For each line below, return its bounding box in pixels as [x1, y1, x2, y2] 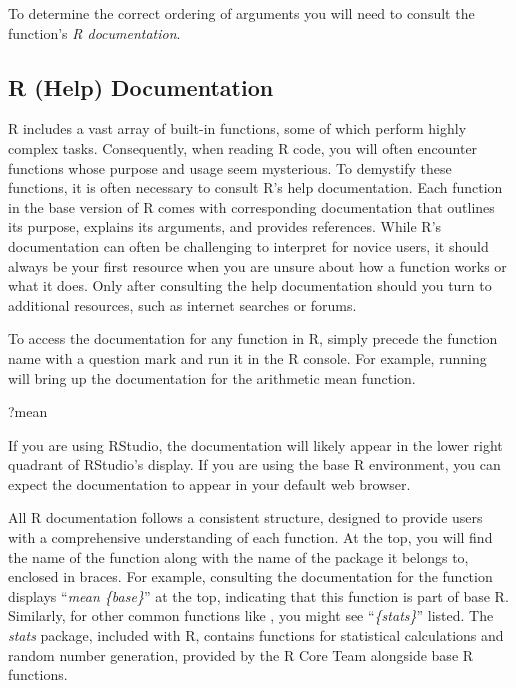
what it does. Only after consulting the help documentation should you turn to [8, 275, 492, 296]
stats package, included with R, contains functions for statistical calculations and [8, 625, 504, 646]
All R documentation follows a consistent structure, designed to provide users [8, 507, 483, 528]
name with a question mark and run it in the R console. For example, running [8, 347, 487, 368]
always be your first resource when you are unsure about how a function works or [8, 255, 507, 276]
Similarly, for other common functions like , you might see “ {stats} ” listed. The [8, 605, 494, 626]
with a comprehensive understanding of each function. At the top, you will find [8, 527, 493, 548]
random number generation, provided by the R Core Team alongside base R [8, 644, 474, 665]
